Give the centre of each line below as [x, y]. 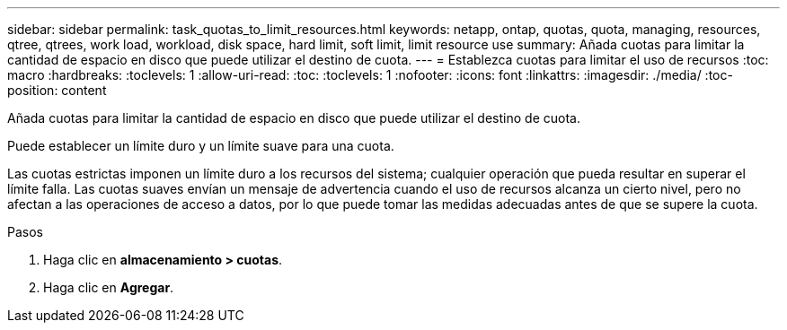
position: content [57, 90]
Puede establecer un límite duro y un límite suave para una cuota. [201, 146]
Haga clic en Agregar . [109, 287]
